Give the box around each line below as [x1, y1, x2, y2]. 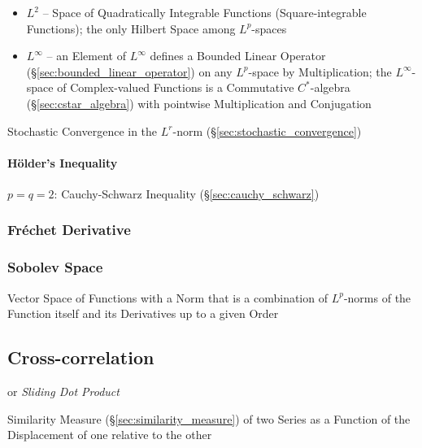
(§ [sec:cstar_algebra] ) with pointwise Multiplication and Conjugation [26, 94, 372, 111]
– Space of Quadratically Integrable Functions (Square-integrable [42, 4, 367, 20]
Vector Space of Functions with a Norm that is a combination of [7, 289, 328, 306]
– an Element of [46, 47, 126, 64]
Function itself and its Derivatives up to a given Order [7, 305, 279, 322]
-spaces [251, 20, 287, 37]
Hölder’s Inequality [7, 154, 118, 171]
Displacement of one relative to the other [7, 426, 212, 443]
